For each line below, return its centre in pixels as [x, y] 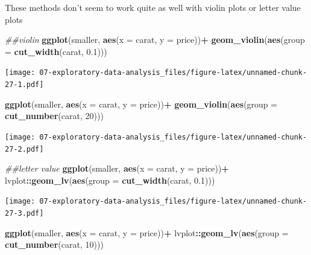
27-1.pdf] [24, 85]
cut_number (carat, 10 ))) [54, 244]
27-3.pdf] [24, 214]
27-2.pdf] [24, 149]
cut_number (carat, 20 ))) [54, 116]
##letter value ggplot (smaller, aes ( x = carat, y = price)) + [117, 168]
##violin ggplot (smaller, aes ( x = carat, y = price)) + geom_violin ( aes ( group [155, 40]
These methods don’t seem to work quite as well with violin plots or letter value [153, 7]
